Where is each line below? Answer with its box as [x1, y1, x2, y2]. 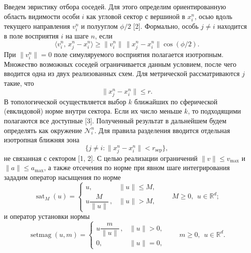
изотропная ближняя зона [4, 135, 80, 145]
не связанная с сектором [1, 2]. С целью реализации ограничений [4, 153, 198, 163]
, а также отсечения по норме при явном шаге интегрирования [43, 162, 230, 173]
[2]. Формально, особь [133, 20, 199, 31]
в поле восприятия [4, 30, 59, 40]
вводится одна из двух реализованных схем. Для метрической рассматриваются [4, 68, 240, 78]
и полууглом [81, 20, 118, 31]
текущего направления [4, 20, 70, 31]
